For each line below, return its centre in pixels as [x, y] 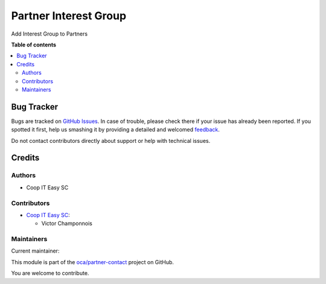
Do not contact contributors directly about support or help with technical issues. [111, 140]
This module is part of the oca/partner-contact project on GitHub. [93, 262]
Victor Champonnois [67, 224]
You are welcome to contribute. [50, 273]
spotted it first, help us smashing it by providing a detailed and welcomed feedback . [116, 130]
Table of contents [34, 45]
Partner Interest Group [69, 16]
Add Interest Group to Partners [49, 34]
